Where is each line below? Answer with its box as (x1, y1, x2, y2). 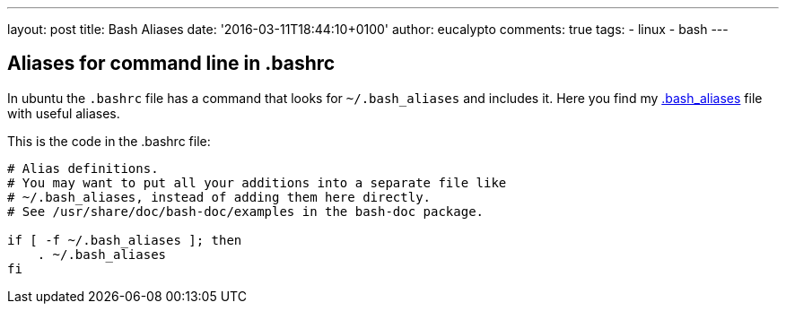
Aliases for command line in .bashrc (7, 52, 336, 75)
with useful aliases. (7, 105, 120, 121)
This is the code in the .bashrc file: (7, 133, 211, 149)
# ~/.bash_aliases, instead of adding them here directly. (7, 189, 432, 204)
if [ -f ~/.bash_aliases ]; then (7, 232, 242, 247)
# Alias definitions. (7, 160, 159, 176)
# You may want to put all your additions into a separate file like (7, 175, 507, 190)
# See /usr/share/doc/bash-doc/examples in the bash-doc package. (7, 203, 485, 219)
